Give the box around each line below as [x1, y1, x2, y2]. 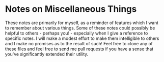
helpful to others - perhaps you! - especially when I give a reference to [5, 30, 148, 36]
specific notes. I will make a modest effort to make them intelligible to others [5, 35, 160, 41]
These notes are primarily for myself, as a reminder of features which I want [5, 20, 159, 26]
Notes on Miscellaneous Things [5, 3, 137, 15]
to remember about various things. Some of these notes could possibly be [5, 25, 155, 31]
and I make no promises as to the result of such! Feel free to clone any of [5, 40, 153, 46]
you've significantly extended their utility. [5, 51, 88, 57]
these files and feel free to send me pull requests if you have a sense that [5, 46, 154, 52]
